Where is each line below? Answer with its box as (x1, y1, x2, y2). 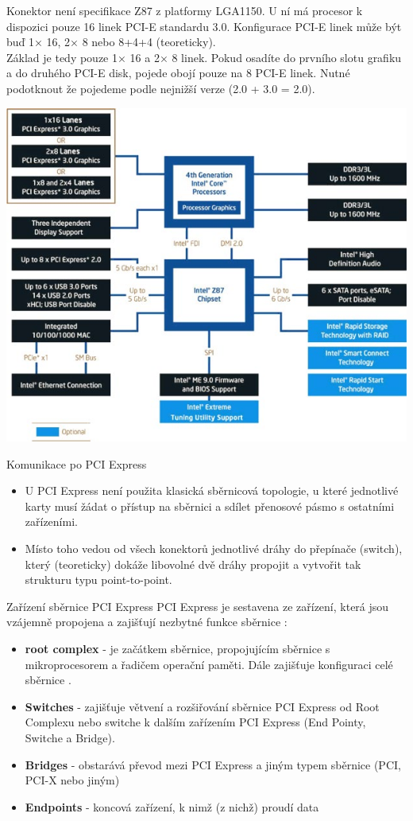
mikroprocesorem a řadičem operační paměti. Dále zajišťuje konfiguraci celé (25, 656, 393, 672)
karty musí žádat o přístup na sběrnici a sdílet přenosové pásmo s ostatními (25, 497, 395, 514)
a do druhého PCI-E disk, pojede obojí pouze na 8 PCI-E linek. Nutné (6, 64, 350, 81)
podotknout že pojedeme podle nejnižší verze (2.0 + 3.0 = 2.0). (6, 80, 315, 96)
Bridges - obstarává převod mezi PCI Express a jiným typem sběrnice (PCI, (25, 756, 401, 772)
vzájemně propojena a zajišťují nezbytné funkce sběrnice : (6, 613, 288, 630)
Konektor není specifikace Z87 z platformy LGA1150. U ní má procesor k (6, 2, 363, 18)
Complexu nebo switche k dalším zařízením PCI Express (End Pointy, (25, 714, 366, 730)
